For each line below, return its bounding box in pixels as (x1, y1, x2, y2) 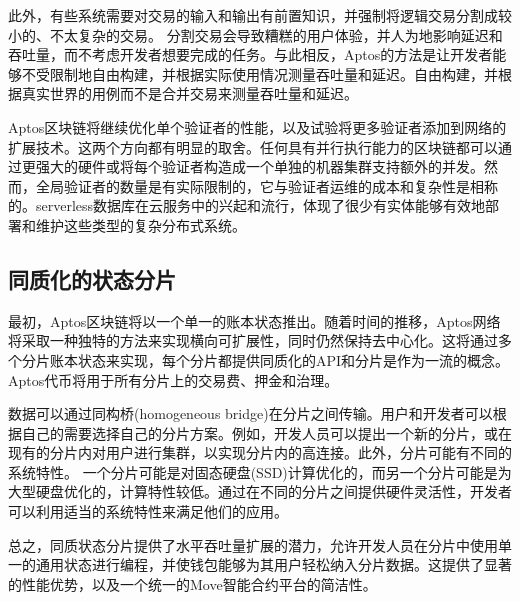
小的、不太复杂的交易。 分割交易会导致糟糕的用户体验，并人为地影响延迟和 (8, 24, 503, 45)
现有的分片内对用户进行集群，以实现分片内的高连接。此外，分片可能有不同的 (8, 442, 512, 463)
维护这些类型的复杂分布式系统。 (35, 214, 246, 235)
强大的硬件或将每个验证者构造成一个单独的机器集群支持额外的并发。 (35, 156, 484, 177)
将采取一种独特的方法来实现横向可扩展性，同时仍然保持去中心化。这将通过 (8, 330, 498, 351)
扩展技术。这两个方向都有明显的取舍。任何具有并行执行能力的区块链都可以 (8, 136, 498, 157)
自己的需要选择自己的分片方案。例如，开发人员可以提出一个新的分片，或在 (21, 422, 512, 443)
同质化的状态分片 (8, 263, 176, 294)
